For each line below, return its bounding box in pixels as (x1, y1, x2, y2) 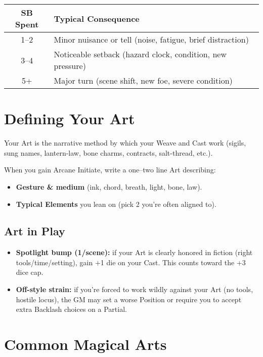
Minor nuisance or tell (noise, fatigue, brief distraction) (54, 33, 249, 45)
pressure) (54, 60, 86, 72)
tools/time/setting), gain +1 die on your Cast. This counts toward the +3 (16, 257, 246, 267)
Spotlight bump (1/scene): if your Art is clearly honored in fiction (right (16, 247, 253, 258)
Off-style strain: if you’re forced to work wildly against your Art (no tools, (16, 284, 253, 295)
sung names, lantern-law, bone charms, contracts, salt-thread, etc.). (4, 147, 213, 158)
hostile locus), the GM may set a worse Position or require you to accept (16, 294, 242, 304)
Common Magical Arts (4, 334, 167, 354)
